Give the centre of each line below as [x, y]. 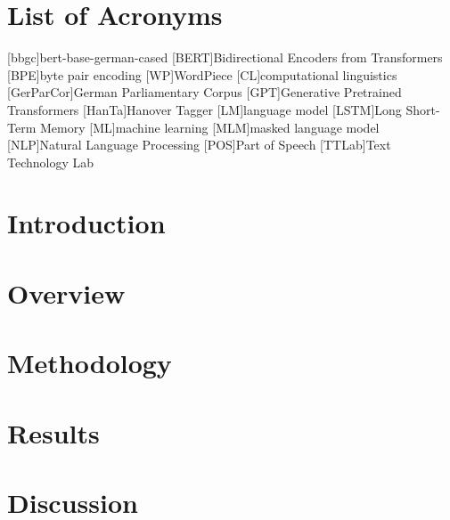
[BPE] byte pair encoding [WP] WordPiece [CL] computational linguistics [202, 74]
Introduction [86, 223]
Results [53, 432]
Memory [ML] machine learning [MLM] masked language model [209, 127]
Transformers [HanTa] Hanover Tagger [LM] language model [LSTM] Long [205, 109]
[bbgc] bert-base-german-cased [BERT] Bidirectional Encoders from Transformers [225, 57]
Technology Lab [51, 162]
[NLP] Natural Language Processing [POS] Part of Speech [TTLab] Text [199, 145]
